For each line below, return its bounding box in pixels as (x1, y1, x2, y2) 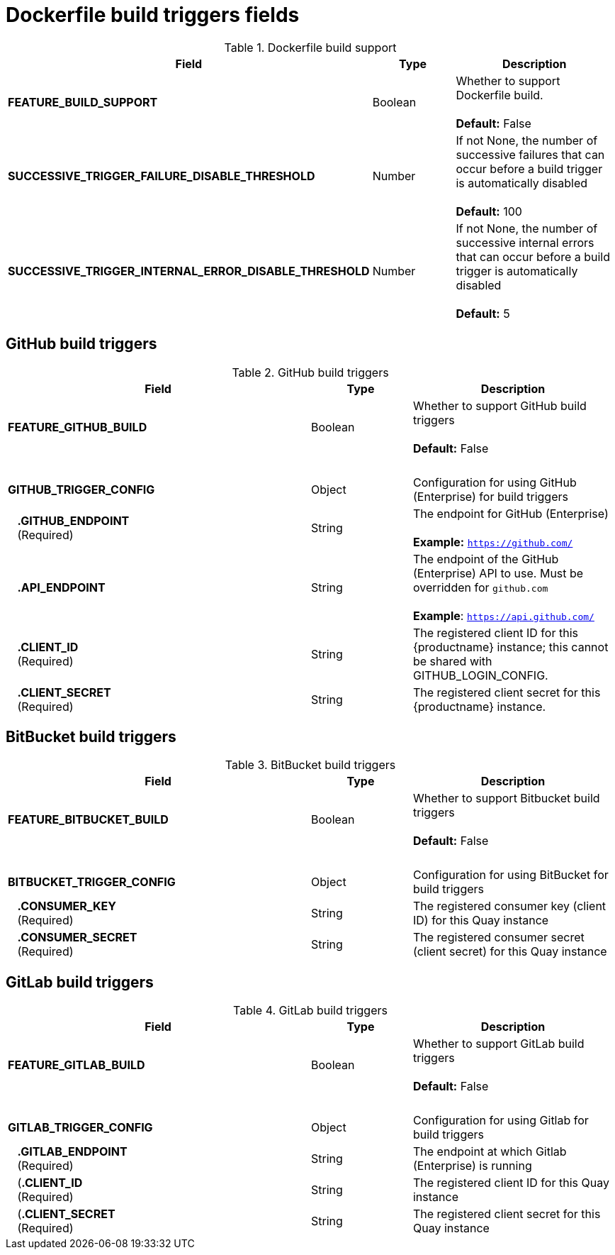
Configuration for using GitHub (412, 475, 577, 490)
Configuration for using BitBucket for (412, 868, 609, 883)
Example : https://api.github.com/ (412, 608, 594, 623)
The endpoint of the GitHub (412, 551, 559, 566)
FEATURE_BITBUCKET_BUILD (8, 812, 169, 827)
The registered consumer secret (412, 930, 585, 945)
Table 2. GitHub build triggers (232, 365, 389, 380)
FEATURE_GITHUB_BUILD (8, 419, 147, 434)
